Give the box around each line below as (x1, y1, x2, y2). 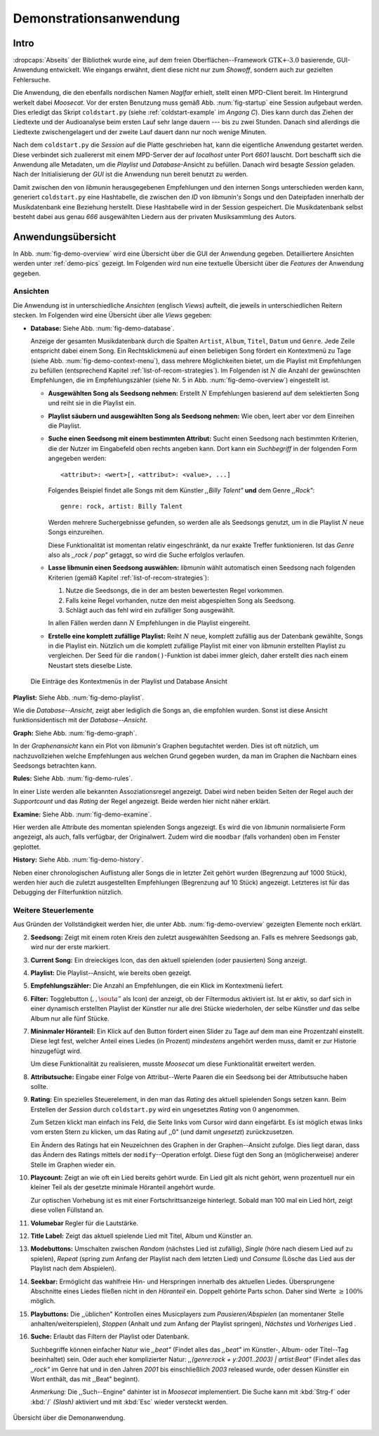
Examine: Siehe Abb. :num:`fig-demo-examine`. (13, 810, 152, 818)
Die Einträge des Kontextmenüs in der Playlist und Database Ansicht (30, 677, 228, 686)
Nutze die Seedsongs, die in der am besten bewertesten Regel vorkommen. (65, 587, 284, 595)
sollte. (30, 1082, 48, 1090)
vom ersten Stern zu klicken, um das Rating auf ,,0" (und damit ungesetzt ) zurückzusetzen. (30, 1128, 295, 1136)
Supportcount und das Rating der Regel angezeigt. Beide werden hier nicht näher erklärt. (13, 797, 270, 806)
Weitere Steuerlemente (13, 906, 94, 915)
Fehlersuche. (13, 75, 51, 84)
